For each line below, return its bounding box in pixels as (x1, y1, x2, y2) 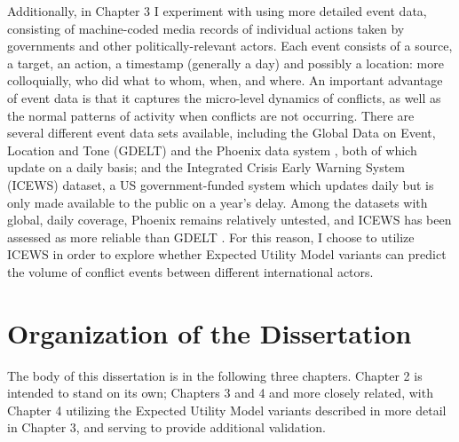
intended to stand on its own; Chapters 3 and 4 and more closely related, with (7, 383, 433, 402)
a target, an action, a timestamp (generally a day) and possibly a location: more (7, 53, 444, 72)
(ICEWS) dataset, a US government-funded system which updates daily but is (7, 175, 434, 193)
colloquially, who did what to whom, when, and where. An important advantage (7, 71, 443, 90)
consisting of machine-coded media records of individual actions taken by (7, 19, 405, 37)
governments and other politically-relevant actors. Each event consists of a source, (7, 36, 453, 55)
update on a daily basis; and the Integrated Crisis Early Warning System (7, 158, 405, 177)
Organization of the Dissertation (7, 314, 412, 351)
